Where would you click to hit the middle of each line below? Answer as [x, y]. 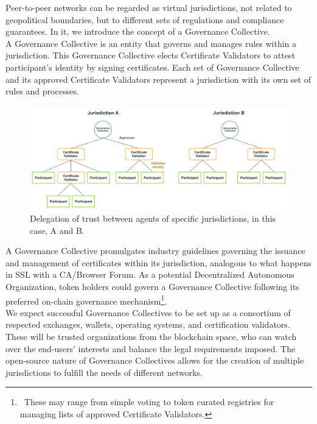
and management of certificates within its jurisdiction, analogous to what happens [158, 262]
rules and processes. [42, 91]
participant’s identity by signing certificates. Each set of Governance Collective [152, 67]
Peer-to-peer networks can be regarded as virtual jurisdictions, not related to [149, 7]
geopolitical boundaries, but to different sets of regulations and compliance [145, 19]
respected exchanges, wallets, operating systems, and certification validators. [148, 324]
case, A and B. [57, 230]
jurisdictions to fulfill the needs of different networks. [104, 372]
